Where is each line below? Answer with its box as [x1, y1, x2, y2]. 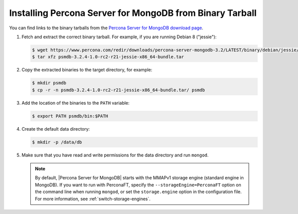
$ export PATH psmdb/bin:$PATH [32, 113, 109, 119]
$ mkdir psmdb [32, 80, 67, 86]
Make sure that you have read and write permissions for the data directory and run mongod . [21, 152, 209, 158]
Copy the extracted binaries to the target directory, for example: [21, 67, 152, 73]
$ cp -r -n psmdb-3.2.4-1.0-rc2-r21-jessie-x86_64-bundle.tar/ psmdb [32, 87, 205, 93]
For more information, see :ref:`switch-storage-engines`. [35, 196, 151, 202]
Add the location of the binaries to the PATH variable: [21, 100, 130, 106]
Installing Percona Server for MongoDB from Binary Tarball [9, 7, 257, 18]
